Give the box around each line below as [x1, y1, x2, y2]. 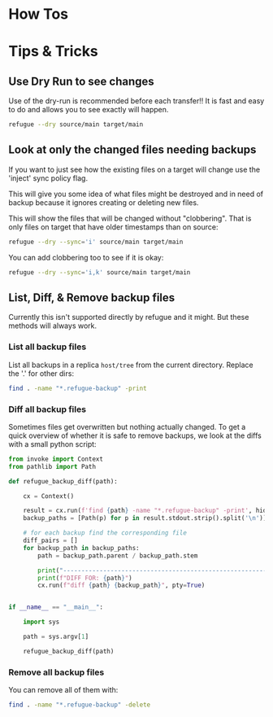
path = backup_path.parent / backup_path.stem [37, 551, 198, 560]
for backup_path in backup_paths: [23, 544, 140, 552]
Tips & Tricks [8, 42, 99, 61]
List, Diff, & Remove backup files [8, 291, 175, 305]
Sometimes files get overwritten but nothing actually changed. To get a [8, 422, 246, 431]
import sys [23, 618, 60, 627]
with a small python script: [8, 439, 97, 448]
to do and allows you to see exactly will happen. [8, 105, 169, 115]
